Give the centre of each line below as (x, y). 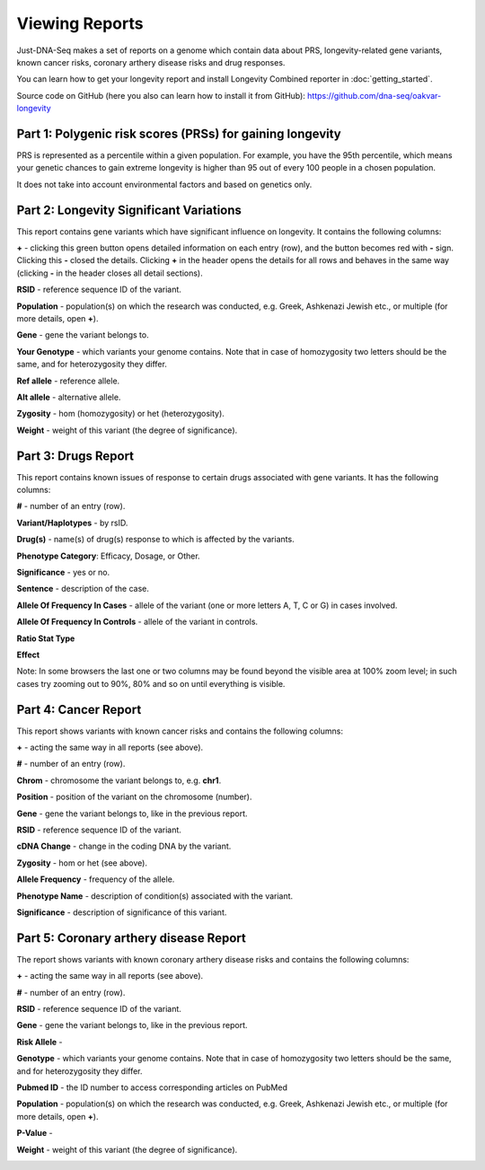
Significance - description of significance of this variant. (122, 912)
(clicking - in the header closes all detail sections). (110, 273)
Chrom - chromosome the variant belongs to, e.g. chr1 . (119, 780)
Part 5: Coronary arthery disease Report (131, 938)
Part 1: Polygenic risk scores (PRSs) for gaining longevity (179, 133)
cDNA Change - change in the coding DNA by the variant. (124, 846)
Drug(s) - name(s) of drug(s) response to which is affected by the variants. (156, 540)
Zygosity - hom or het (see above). (82, 863)
